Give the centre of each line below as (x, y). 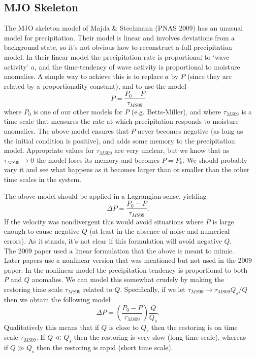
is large (223, 221)
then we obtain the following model (57, 299)
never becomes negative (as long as (190, 131)
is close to (124, 327)
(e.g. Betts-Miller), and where (176, 111)
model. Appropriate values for (49, 150)
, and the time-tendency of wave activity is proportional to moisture (137, 66)
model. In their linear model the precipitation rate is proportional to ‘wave (117, 56)
